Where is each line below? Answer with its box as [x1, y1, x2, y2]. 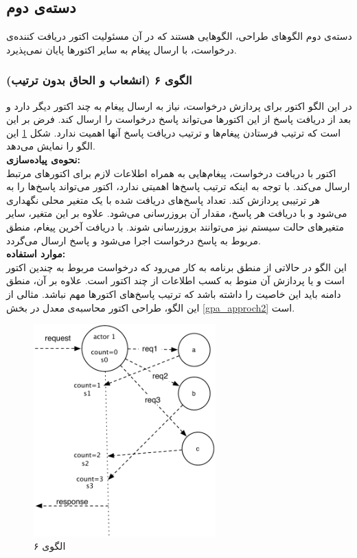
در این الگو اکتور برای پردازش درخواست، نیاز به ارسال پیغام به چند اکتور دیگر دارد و [6, 98, 352, 113]
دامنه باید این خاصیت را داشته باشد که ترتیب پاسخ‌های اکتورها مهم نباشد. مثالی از [6, 286, 341, 301]
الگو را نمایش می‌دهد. [6, 139, 95, 153]
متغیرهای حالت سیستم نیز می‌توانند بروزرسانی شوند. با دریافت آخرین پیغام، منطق [6, 219, 345, 233]
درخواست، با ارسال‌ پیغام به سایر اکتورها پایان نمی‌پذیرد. [6, 42, 237, 56]
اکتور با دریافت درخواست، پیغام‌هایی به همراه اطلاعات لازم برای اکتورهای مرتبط [6, 165, 336, 180]
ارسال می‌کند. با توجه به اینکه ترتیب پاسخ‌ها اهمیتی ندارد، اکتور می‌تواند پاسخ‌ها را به [6, 179, 350, 194]
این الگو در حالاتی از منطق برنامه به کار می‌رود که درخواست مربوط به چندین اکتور [6, 259, 347, 274]
